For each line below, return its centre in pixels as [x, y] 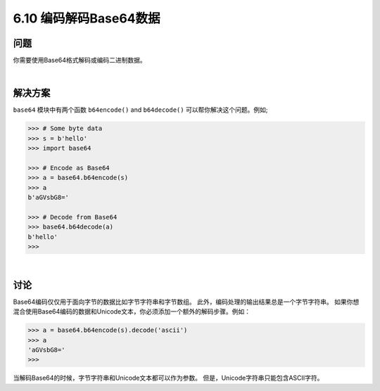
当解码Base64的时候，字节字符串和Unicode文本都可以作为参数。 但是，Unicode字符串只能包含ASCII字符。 [168, 378]
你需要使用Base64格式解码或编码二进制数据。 [80, 60]
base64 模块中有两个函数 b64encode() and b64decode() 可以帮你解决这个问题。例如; [140, 110]
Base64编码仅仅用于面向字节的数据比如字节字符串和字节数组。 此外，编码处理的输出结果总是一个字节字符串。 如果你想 [186, 302]
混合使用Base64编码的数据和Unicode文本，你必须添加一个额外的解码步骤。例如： [132, 312]
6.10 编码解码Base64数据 [87, 18]
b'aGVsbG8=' [49, 198]
